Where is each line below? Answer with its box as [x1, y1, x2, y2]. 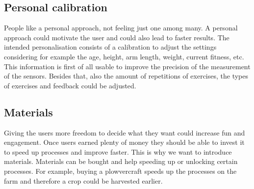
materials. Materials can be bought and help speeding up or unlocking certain [4, 156, 238, 166]
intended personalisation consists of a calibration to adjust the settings [4, 42, 217, 52]
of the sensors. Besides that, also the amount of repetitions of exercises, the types [4, 71, 249, 81]
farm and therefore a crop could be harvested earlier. [4, 175, 163, 186]
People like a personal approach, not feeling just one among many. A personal [4, 23, 238, 33]
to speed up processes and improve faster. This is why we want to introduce [4, 146, 232, 157]
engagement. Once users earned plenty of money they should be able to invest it [4, 137, 245, 147]
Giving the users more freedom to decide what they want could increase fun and [4, 127, 245, 137]
